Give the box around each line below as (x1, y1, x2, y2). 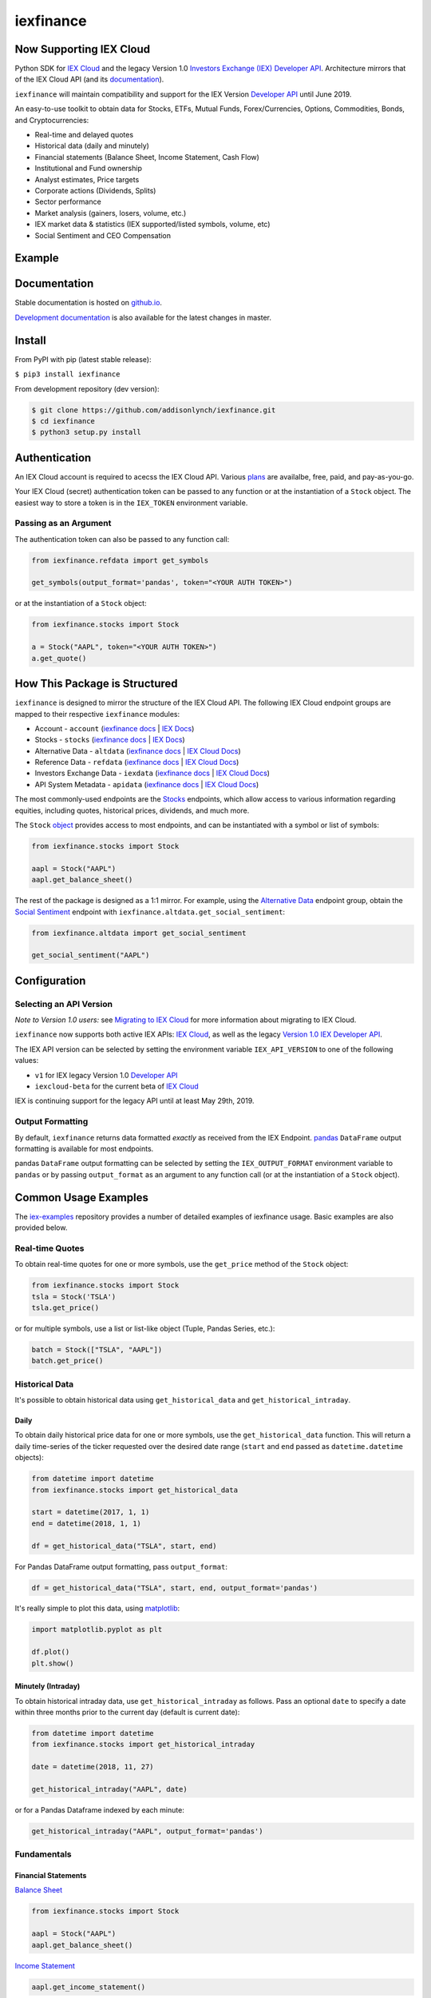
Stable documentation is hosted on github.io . (14, 298, 163, 308)
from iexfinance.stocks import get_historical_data (31, 1485, 239, 1495)
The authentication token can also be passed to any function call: (14, 534, 230, 543)
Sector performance (34, 197, 101, 207)
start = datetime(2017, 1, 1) (31, 1507, 150, 1517)
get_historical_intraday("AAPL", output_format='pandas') (31, 1826, 263, 1836)
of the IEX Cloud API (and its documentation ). (14, 74, 164, 84)
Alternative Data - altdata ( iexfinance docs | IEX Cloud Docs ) (34, 746, 241, 755)
